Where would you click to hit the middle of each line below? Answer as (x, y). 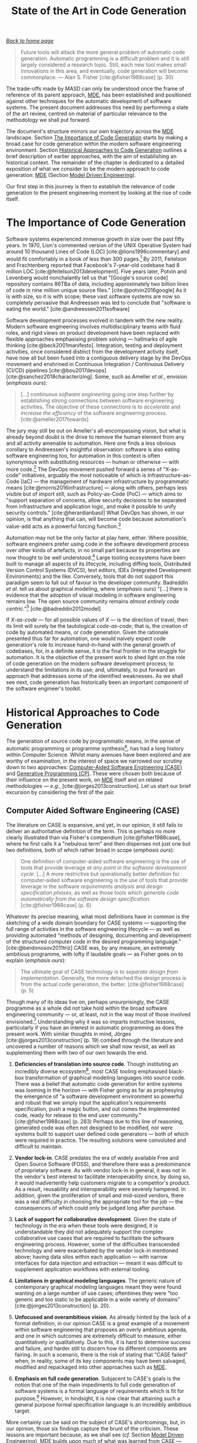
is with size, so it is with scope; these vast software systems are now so (93, 296)
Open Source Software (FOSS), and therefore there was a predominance (103, 1164)
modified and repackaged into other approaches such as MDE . (91, 1367)
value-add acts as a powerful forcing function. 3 (64, 526)
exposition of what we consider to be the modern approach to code (88, 169)
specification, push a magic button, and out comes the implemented (97, 1109)
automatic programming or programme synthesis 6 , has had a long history (95, 748)
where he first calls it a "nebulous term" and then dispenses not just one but (98, 843)
